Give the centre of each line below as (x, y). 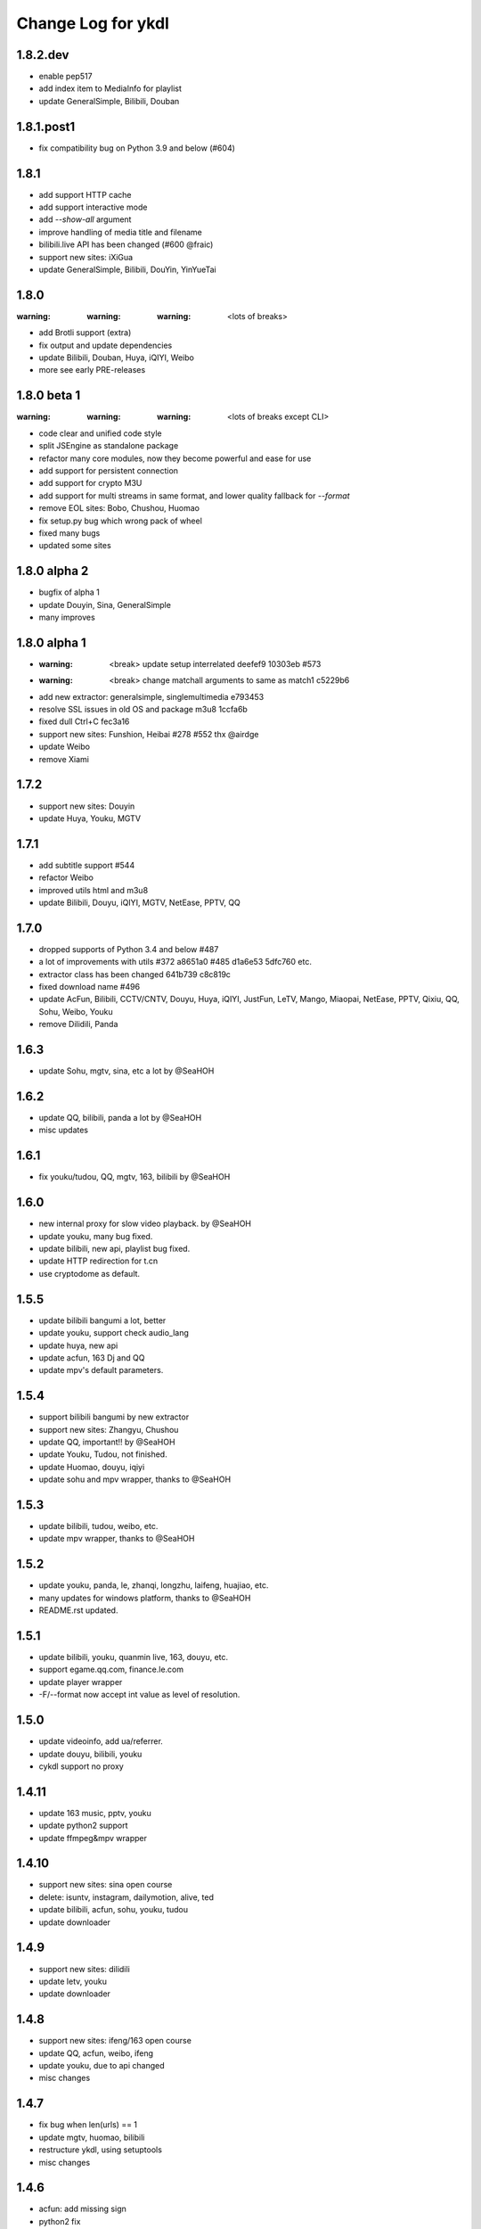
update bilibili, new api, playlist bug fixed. (114, 1249)
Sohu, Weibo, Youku (76, 1011)
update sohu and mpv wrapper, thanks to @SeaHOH (135, 1479)
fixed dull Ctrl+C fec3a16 (84, 721)
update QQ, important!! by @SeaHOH (107, 1442)
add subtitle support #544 (87, 865)
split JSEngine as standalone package (109, 446)
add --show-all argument (85, 219)
